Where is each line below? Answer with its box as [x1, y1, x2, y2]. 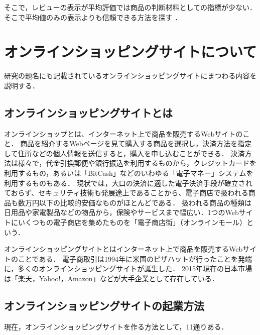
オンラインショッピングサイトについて [4, 41, 257, 62]
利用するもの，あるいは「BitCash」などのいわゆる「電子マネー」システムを [4, 168, 253, 178]
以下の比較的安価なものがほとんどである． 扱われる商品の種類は [39, 197, 252, 207]
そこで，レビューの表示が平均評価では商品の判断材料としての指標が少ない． [4, 2, 257, 12]
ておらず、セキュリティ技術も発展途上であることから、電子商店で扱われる [4, 187, 248, 198]
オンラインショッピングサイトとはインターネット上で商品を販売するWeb [4, 244, 243, 254]
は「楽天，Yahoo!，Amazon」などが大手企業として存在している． [4, 273, 219, 284]
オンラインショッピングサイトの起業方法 [4, 298, 204, 313]
